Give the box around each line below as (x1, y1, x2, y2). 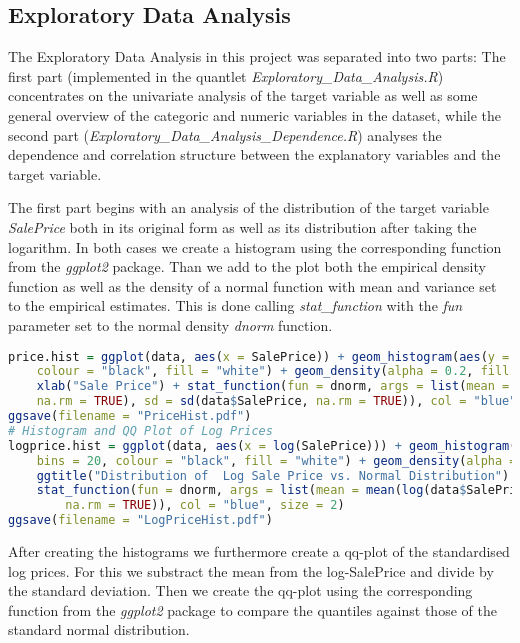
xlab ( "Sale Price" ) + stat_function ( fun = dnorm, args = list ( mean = (36, 379, 510, 394)
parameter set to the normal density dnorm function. (8, 314, 333, 335)
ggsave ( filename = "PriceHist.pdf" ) (8, 409, 252, 424)
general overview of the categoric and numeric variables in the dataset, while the (8, 104, 502, 125)
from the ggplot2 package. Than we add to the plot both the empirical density (8, 256, 486, 277)
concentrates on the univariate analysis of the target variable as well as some (8, 85, 478, 106)
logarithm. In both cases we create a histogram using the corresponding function (8, 236, 502, 257)
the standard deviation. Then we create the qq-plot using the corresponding (8, 580, 473, 601)
